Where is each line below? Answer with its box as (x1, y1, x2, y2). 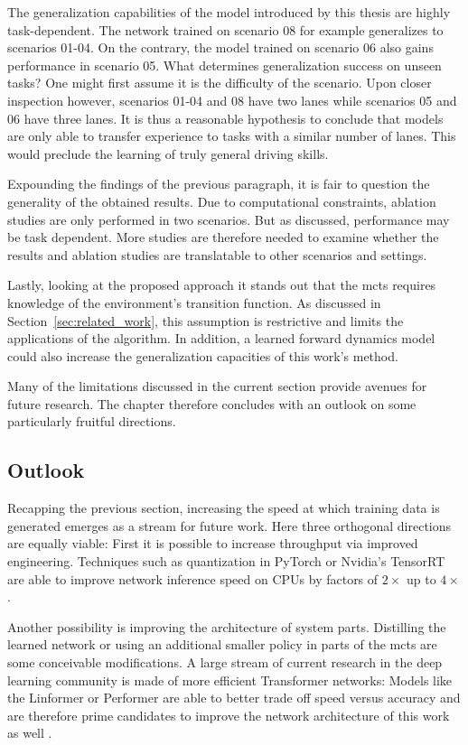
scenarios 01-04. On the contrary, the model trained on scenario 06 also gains (7, 38, 434, 57)
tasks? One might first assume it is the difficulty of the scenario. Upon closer (7, 73, 432, 92)
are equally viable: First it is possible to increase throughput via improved (7, 534, 418, 553)
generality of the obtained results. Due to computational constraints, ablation (7, 191, 436, 210)
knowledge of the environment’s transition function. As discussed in (7, 293, 381, 312)
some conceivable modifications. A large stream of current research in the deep (7, 653, 443, 672)
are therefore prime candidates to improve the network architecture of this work (7, 705, 450, 724)
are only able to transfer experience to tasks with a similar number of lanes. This (7, 126, 456, 145)
